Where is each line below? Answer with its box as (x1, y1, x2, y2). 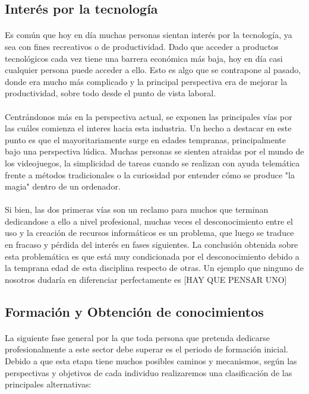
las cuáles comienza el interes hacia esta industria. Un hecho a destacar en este (5, 122, 292, 134)
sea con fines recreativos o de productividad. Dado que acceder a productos (5, 40, 279, 52)
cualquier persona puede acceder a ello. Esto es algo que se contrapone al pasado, (5, 64, 301, 76)
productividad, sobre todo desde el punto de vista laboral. (5, 87, 216, 99)
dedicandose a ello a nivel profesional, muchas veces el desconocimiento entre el (5, 215, 293, 227)
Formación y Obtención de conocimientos (5, 302, 264, 320)
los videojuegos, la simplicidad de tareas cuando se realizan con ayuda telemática (5, 156, 300, 169)
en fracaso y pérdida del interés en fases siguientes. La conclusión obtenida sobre (5, 238, 298, 251)
